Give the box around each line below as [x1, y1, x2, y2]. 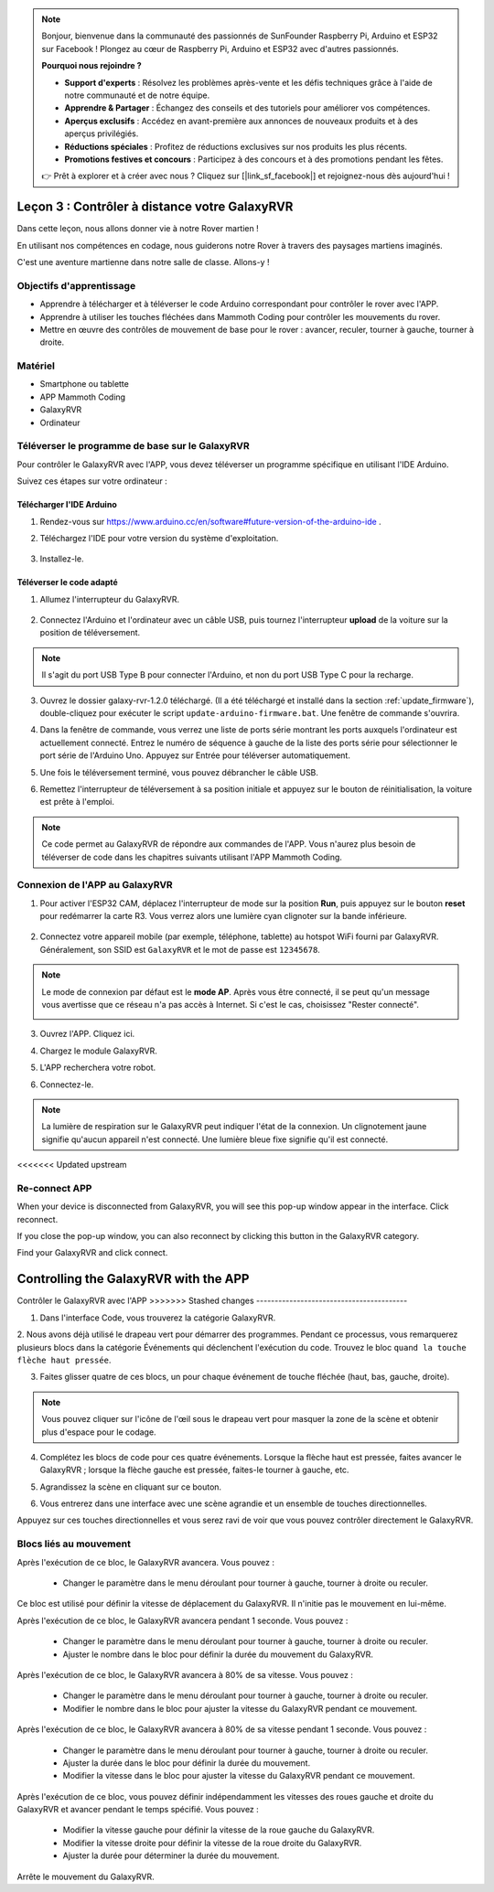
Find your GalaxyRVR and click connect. [16, 1247, 168, 1258]
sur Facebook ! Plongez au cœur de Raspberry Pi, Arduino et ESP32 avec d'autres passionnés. [41, 43, 400, 54]
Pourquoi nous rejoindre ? [41, 60, 142, 71]
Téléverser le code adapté [16, 577, 118, 588]
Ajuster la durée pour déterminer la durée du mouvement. [62, 1850, 280, 1861]
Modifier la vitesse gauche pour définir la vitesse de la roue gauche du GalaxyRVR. [62, 1824, 375, 1835]
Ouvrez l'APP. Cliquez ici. [39, 1029, 135, 1040]
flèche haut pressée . [16, 1354, 112, 1365]
